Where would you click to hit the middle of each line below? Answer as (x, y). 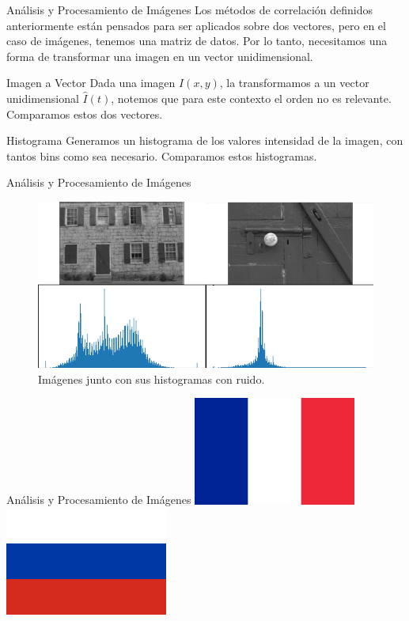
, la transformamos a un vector (294, 83)
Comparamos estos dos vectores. (85, 114)
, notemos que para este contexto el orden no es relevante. (251, 98)
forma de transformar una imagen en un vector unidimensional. (160, 56)
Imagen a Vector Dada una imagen (91, 83)
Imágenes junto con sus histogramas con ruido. (151, 379)
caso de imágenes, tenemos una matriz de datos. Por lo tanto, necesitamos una (197, 41)
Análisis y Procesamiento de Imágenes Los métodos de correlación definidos (189, 9)
